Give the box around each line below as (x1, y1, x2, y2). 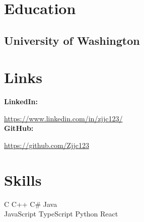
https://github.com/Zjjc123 (4, 140, 89, 151)
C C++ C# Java (4, 198, 57, 209)
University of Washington (4, 32, 140, 48)
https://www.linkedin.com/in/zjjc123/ (4, 113, 123, 123)
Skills (4, 169, 42, 190)
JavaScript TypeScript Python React (4, 208, 118, 219)
